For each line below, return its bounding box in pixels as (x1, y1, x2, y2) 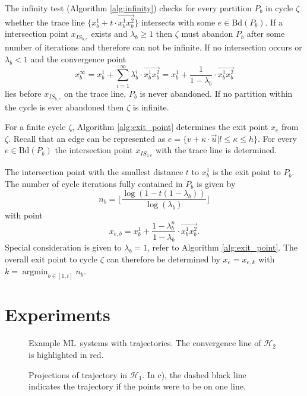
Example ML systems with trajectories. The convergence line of (29, 337, 261, 349)
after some (246, 27, 285, 40)
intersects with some (141, 15, 216, 28)
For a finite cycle (5, 121, 66, 133)
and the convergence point (30, 52, 126, 65)
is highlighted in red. (29, 348, 104, 360)
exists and (91, 27, 128, 40)
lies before (5, 87, 42, 99)
